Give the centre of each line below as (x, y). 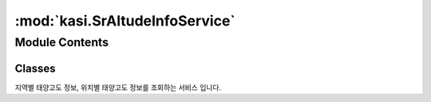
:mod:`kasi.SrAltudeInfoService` (125, 21)
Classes (35, 68)
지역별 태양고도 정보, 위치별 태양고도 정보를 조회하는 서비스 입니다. (118, 87)
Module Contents (62, 42)
